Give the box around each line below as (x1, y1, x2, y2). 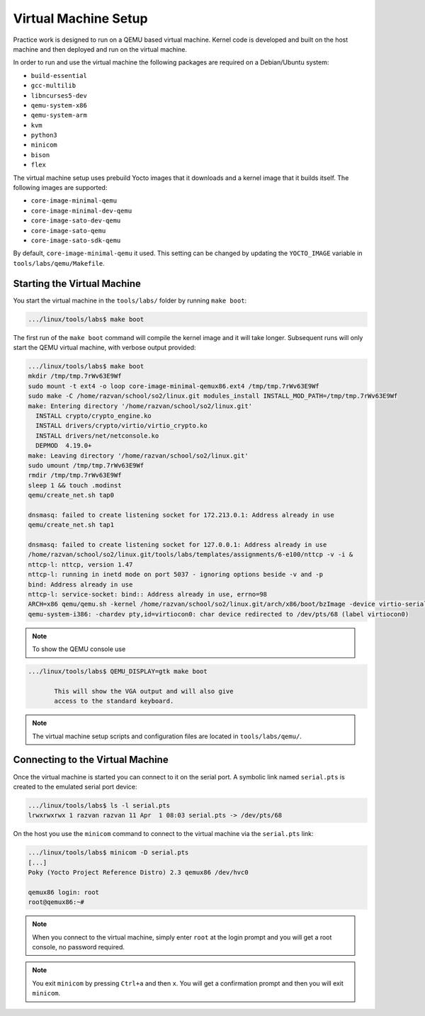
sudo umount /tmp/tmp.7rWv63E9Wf (28, 461, 144, 469)
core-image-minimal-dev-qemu (30, 206, 132, 215)
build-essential (30, 72, 88, 79)
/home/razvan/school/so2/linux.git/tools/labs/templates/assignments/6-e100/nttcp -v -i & (28, 551, 353, 559)
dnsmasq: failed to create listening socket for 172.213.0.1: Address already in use (28, 511, 334, 519)
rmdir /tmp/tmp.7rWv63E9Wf (28, 471, 122, 480)
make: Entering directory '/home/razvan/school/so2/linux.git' (28, 402, 253, 410)
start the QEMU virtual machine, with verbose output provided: (13, 344, 196, 352)
